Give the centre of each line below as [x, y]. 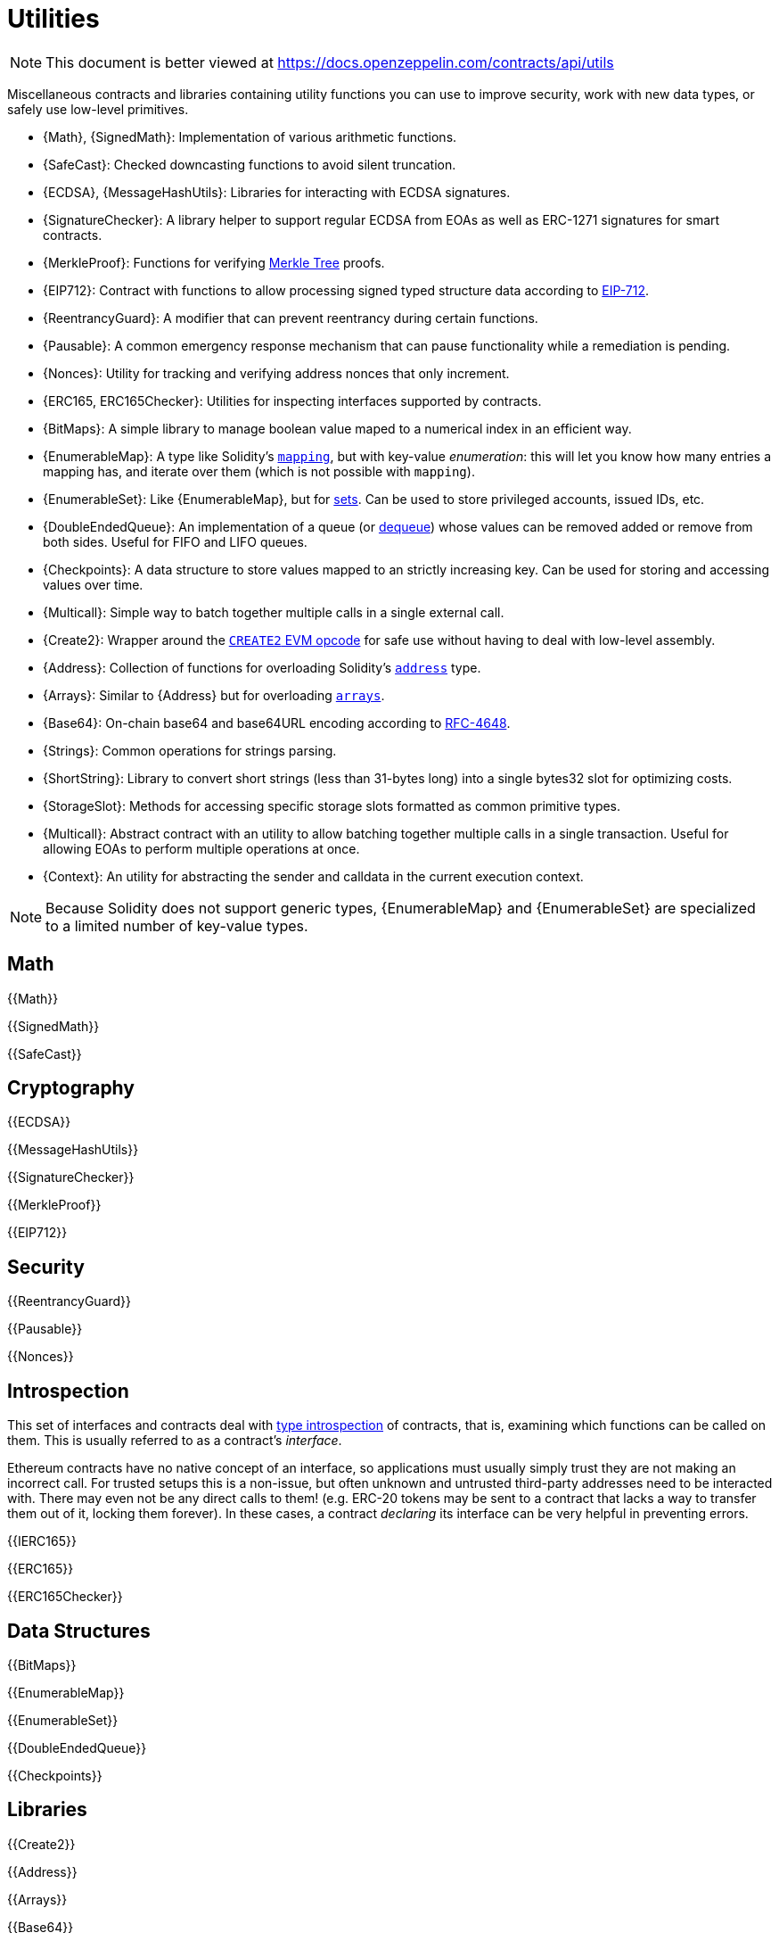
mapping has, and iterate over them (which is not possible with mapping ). [259, 471]
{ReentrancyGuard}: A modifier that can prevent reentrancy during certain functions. [291, 318]
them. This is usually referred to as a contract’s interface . [175, 1441]
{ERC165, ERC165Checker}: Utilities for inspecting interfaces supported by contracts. [292, 401]
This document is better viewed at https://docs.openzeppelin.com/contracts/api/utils [330, 62]
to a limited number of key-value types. [177, 925]
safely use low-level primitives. [98, 109]
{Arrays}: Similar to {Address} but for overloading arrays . [214, 695]
